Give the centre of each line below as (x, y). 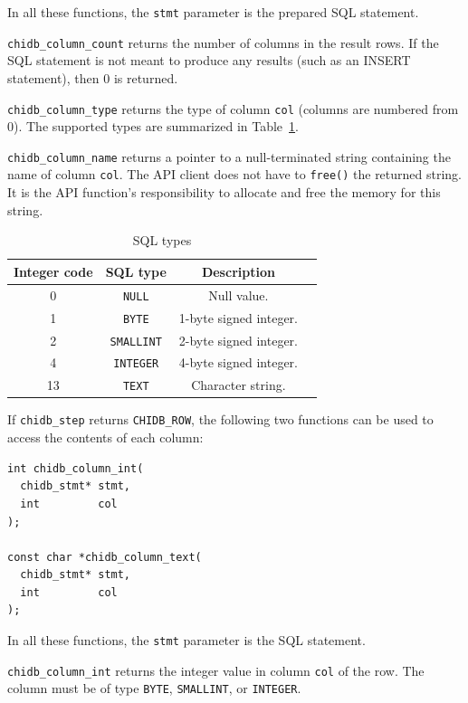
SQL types (162, 240)
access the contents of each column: (105, 437)
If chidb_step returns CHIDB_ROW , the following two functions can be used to (220, 419)
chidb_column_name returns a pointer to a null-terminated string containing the (229, 156)
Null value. (239, 294)
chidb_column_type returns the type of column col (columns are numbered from (233, 108)
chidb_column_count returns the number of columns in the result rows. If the (223, 42)
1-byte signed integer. (238, 317)
